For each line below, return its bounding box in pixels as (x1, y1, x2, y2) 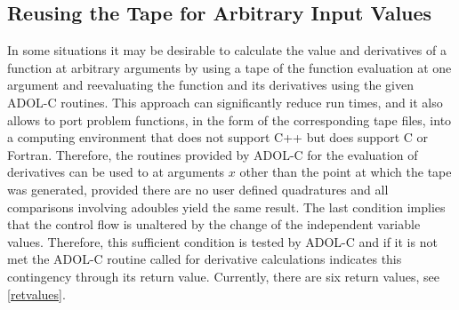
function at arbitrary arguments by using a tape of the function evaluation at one (7, 58, 452, 76)
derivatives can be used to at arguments (7, 163, 225, 181)
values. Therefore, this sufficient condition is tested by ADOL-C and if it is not (7, 232, 438, 250)
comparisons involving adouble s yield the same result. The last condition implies (7, 197, 446, 216)
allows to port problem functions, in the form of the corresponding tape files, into (7, 110, 452, 129)
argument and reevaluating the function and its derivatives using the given (7, 76, 414, 94)
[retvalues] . (7, 284, 66, 303)
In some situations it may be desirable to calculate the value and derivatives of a (7, 41, 447, 60)
